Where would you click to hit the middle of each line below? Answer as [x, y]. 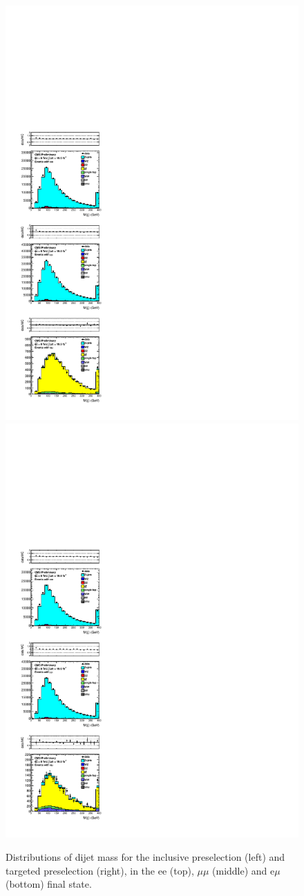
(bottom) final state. [49, 884]
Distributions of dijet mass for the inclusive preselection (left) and [145, 857]
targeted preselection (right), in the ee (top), [100, 870]
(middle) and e [244, 870]
